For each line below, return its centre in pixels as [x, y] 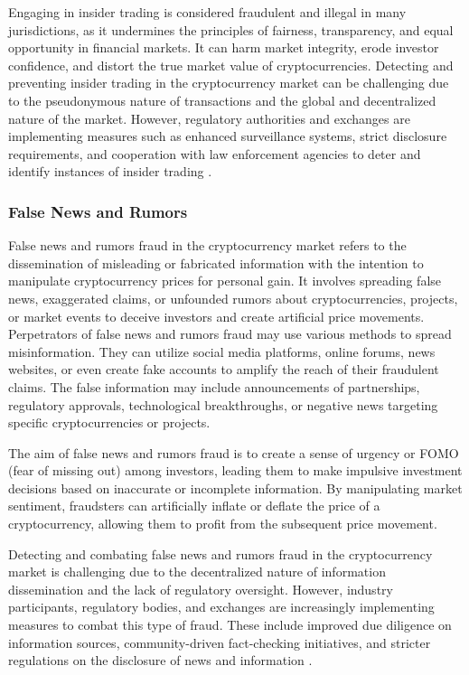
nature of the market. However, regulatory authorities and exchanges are [209, 118]
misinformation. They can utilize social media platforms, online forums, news [222, 351]
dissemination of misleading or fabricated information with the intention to [216, 262]
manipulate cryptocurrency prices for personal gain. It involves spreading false [225, 281]
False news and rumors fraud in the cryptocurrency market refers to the [207, 245]
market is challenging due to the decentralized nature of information [197, 572]
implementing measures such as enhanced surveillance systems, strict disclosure [228, 136]
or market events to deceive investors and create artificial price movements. [216, 316]
